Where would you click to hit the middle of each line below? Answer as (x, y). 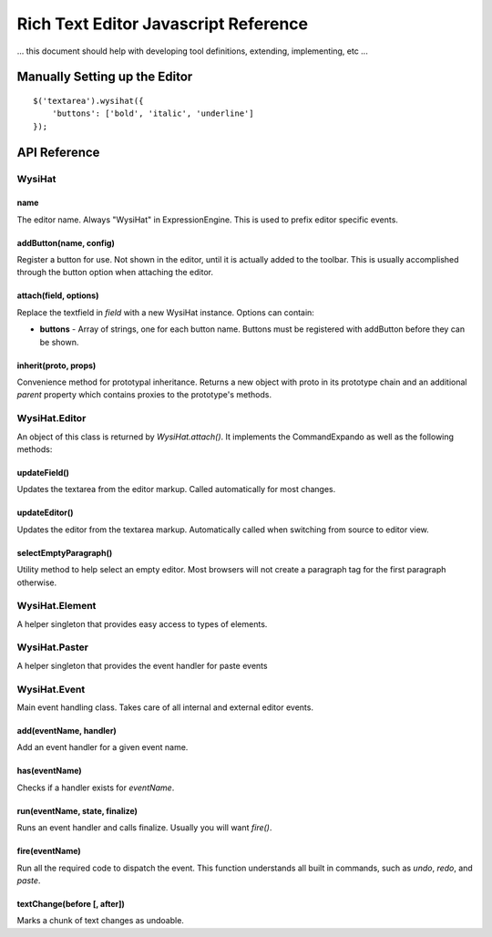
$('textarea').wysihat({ (88, 101)
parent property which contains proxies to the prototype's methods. (144, 395)
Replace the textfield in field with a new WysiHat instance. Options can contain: (165, 312)
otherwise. (37, 582)
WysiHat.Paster (52, 647)
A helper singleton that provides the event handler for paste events (142, 665)
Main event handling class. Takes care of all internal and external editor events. (165, 707)
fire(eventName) (49, 851)
